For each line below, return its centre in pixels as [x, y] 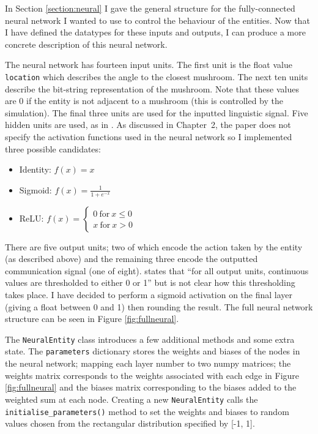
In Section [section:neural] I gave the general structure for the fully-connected [150, 8]
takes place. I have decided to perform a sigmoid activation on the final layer [149, 294]
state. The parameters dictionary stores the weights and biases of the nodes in [153, 351]
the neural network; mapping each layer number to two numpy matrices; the [148, 363]
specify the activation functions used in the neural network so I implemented [149, 137]
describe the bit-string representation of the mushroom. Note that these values [152, 88]
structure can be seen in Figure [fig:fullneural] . [92, 319]
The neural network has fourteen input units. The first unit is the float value [149, 65]
